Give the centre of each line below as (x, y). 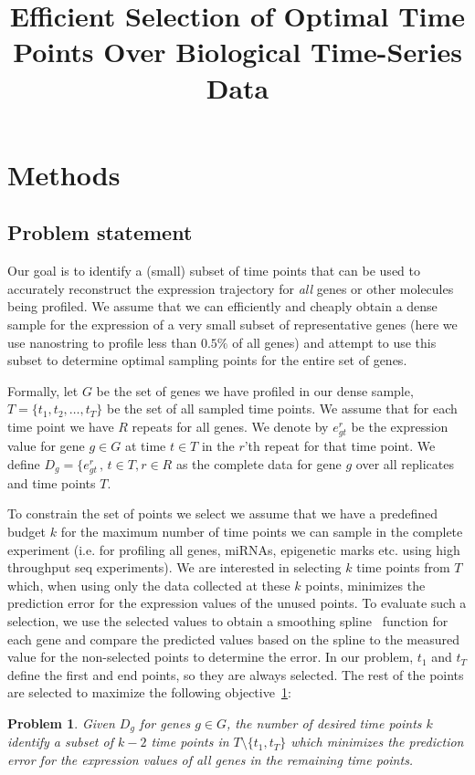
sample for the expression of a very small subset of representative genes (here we (232, 324)
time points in (190, 742)
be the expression (400, 426)
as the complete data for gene (259, 463)
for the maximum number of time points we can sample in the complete (262, 531)
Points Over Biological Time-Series (237, 52)
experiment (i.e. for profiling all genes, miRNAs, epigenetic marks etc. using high (234, 549)
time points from (403, 567)
